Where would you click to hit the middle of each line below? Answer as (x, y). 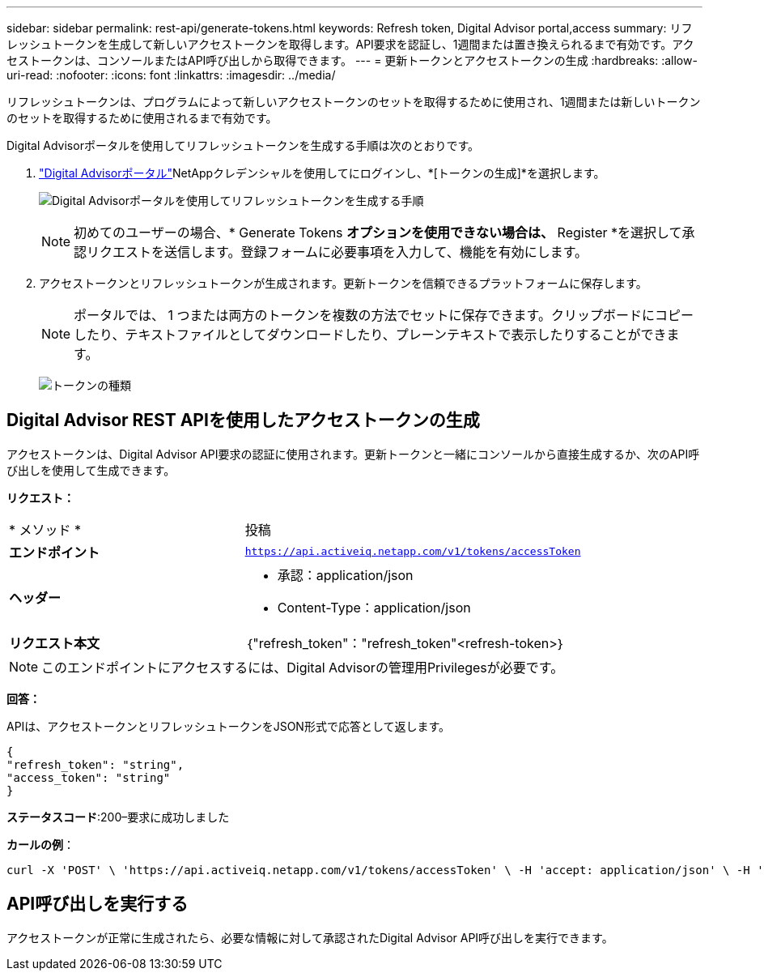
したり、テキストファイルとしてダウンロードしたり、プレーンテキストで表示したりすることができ (370, 335)
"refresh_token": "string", (95, 764)
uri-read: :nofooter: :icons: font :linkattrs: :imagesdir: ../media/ (171, 75)
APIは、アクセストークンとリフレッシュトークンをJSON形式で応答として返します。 (229, 726)
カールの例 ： (40, 844)
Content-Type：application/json (374, 607)
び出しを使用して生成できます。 (91, 470)
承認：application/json (345, 575)
